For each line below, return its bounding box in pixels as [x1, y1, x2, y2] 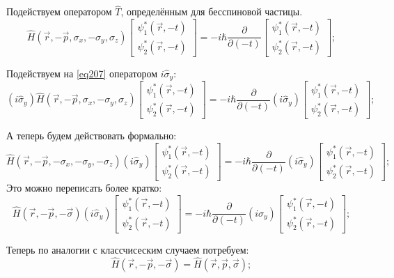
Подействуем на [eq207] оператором [6, 65, 158, 80]
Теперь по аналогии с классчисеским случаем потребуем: [6, 242, 249, 256]
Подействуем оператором [6, 4, 112, 19]
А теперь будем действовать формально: [6, 128, 177, 143]
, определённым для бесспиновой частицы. [120, 4, 303, 19]
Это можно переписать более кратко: [6, 180, 162, 195]
